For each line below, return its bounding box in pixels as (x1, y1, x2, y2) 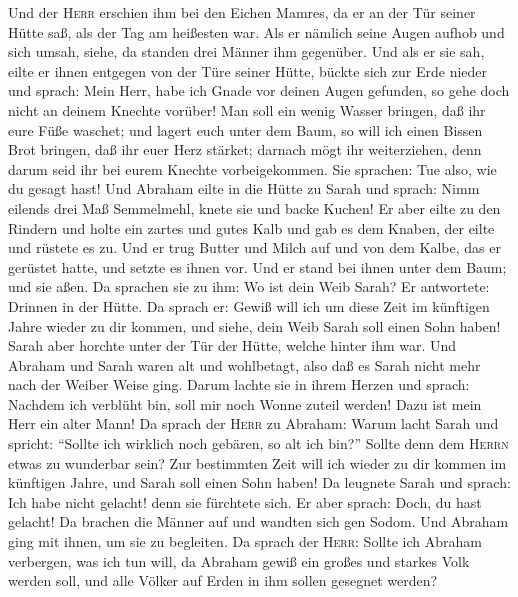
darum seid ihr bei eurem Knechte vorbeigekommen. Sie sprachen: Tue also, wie (8, 158, 497, 179)
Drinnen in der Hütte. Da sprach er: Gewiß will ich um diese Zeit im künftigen (8, 295, 490, 316)
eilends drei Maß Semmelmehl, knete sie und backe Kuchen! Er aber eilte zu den (8, 197, 501, 218)
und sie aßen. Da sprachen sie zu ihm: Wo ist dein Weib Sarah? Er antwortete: (8, 276, 490, 297)
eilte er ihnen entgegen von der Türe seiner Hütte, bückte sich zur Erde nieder (8, 60, 488, 81)
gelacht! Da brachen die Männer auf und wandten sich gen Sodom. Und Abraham (8, 511, 509, 532)
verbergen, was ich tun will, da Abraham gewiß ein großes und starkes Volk (8, 550, 470, 571)
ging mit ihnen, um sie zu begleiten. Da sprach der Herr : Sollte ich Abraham (8, 531, 482, 552)
